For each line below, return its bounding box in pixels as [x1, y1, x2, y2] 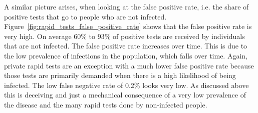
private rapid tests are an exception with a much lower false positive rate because [4, 60, 254, 70]
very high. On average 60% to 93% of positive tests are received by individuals [4, 30, 245, 41]
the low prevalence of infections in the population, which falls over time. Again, [4, 50, 247, 60]
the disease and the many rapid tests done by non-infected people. [4, 99, 207, 109]
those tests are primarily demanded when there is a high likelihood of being [4, 70, 236, 80]
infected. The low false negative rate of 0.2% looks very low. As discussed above [4, 79, 249, 90]
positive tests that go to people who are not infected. [4, 11, 167, 21]
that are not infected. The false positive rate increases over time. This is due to [4, 40, 247, 51]
